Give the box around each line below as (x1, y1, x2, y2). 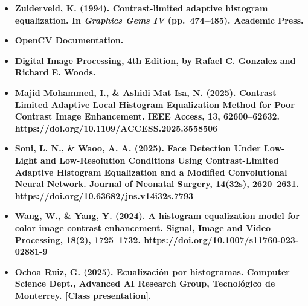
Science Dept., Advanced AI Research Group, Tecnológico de (14, 277, 275, 290)
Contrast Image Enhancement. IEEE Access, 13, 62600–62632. (14, 110, 280, 123)
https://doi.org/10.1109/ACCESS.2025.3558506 (14, 121, 218, 134)
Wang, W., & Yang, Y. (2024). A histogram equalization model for (14, 209, 300, 222)
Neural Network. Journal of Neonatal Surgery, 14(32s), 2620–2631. (14, 177, 299, 190)
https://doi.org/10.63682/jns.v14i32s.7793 (14, 189, 194, 202)
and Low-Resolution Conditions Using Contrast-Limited (40, 153, 279, 166)
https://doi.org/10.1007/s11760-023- (144, 233, 299, 246)
